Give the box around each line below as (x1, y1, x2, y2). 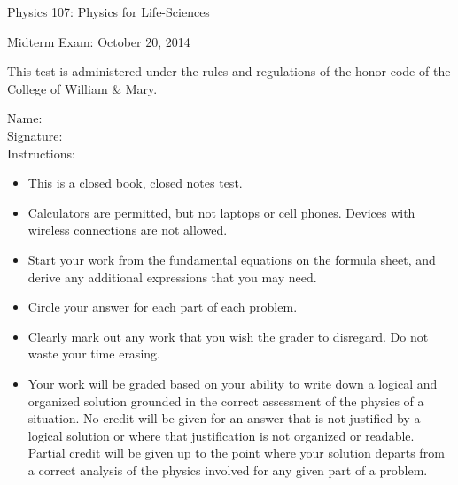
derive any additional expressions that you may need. (27, 267, 317, 286)
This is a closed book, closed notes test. (27, 173, 243, 192)
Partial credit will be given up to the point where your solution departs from (27, 443, 445, 462)
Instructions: (7, 143, 75, 162)
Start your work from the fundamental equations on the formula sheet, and (27, 250, 436, 268)
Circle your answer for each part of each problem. (27, 297, 298, 316)
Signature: (7, 126, 63, 144)
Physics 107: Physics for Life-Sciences (7, 3, 210, 20)
